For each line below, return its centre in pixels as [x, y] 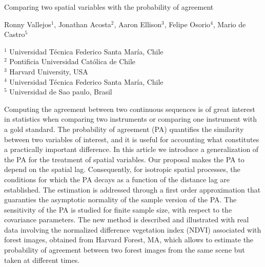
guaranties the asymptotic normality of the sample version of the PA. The [120, 199]
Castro [15, 34]
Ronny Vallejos [28, 24]
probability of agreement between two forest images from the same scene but [125, 250]
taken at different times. [42, 260]
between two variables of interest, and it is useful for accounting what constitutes [132, 139]
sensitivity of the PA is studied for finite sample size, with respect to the [118, 209]
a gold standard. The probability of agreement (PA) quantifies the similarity [124, 129]
